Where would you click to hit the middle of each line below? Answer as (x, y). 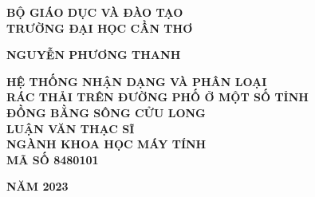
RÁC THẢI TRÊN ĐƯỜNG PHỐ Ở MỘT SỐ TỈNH (157, 97)
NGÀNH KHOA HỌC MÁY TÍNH (106, 144)
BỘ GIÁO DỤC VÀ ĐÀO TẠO (95, 12)
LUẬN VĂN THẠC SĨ (71, 128)
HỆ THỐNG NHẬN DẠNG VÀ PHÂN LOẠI (137, 81)
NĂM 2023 (37, 186)
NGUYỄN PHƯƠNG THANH (94, 55)
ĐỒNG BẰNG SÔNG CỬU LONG (106, 112)
